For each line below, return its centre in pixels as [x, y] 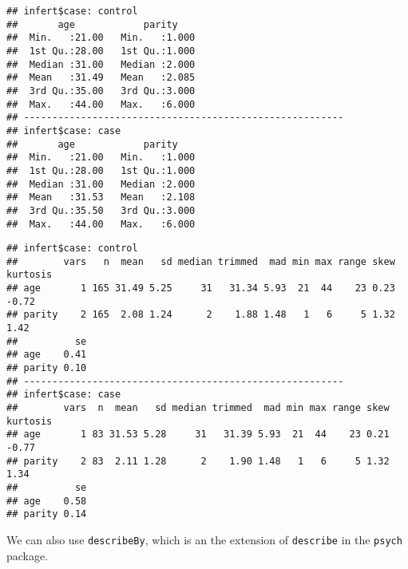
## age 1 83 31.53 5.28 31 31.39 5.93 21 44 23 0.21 [198, 435]
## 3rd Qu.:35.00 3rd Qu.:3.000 [101, 91]
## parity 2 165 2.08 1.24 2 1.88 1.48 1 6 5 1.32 [201, 315]
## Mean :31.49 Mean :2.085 [101, 78]
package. [28, 555]
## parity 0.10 [47, 368]
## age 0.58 [47, 501]
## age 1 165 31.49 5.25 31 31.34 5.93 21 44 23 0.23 [201, 288]
